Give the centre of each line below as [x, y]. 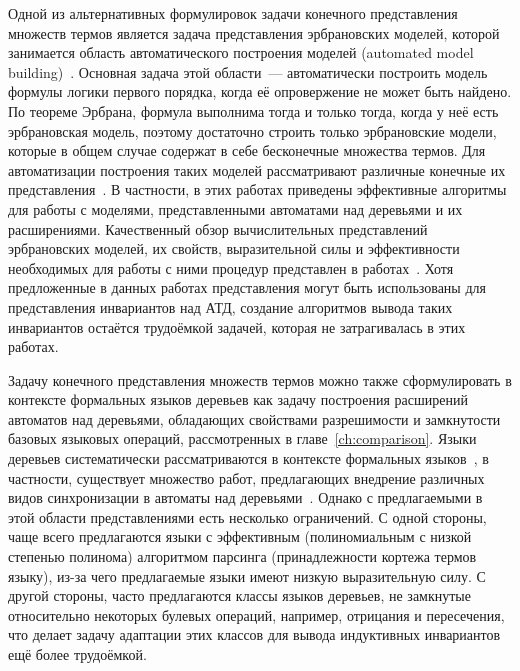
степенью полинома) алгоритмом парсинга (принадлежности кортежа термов [242, 556]
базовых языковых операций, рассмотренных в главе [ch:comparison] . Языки [242, 438]
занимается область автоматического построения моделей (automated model [241, 52]
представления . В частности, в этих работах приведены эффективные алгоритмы [257, 189]
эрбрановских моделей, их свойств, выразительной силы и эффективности [234, 248]
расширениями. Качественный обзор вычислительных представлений [218, 228]
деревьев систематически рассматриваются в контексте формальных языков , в [248, 458]
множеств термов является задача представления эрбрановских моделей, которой [254, 32]
